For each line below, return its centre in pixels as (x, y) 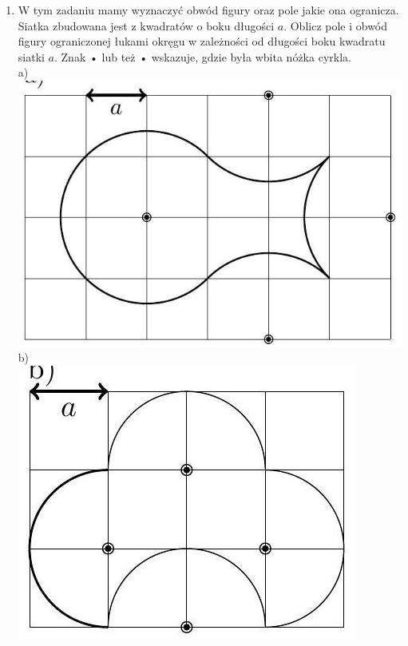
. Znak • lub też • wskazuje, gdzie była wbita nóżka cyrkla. (203, 56)
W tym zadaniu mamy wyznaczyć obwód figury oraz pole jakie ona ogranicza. (208, 10)
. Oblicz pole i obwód (336, 25)
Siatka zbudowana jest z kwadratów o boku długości (146, 25)
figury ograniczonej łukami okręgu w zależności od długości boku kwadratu (202, 41)
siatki (31, 56)
